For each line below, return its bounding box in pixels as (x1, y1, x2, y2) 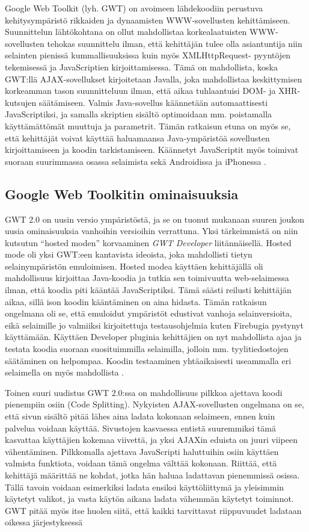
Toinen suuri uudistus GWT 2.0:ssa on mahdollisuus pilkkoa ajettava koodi (5, 386, 283, 398)
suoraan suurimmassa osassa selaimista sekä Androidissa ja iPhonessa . (5, 155, 266, 167)
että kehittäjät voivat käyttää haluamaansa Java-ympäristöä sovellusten (5, 131, 270, 144)
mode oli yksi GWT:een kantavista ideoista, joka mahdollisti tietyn (5, 248, 252, 261)
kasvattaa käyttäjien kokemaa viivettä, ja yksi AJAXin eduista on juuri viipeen (5, 433, 298, 446)
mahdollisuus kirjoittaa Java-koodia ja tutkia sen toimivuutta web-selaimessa (5, 271, 289, 284)
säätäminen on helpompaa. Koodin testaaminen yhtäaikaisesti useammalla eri (5, 354, 292, 367)
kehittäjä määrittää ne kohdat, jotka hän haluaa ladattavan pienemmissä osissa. (5, 468, 300, 481)
